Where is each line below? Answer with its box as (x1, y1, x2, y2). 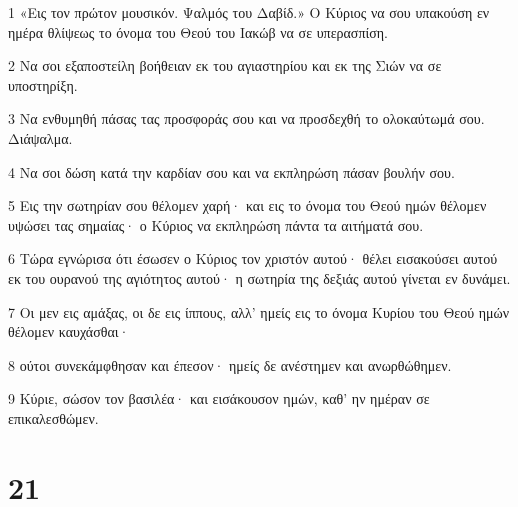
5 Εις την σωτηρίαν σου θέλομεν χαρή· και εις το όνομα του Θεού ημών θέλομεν (8, 195, 487, 216)
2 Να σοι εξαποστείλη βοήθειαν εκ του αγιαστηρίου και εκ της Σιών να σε (8, 55, 442, 76)
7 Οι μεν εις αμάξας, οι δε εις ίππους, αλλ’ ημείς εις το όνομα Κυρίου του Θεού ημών (8, 301, 510, 322)
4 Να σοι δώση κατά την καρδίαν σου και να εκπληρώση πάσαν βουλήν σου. (8, 161, 455, 182)
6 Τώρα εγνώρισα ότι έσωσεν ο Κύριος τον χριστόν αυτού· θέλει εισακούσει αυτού (8, 248, 498, 269)
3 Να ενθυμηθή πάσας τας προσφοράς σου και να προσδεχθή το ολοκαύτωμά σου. (8, 108, 485, 129)
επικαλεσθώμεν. (8, 407, 99, 428)
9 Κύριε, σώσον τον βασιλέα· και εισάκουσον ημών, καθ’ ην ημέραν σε (8, 388, 430, 409)
